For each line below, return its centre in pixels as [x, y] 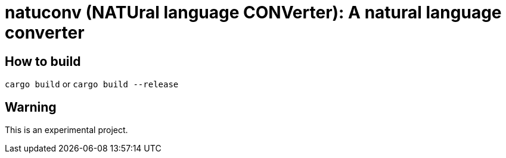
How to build [43, 61]
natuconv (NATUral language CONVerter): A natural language [253, 12]
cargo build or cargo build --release [92, 84]
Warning [31, 107]
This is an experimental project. [66, 130]
